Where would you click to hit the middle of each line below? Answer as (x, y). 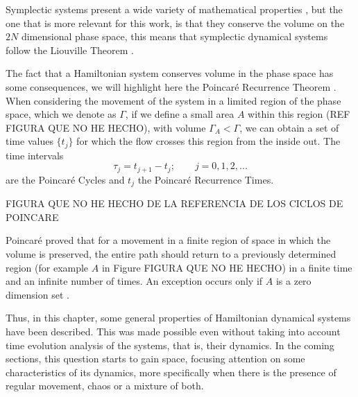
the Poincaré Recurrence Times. (206, 179)
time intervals (35, 155)
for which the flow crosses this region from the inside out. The (208, 141)
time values (29, 141)
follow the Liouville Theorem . (70, 50)
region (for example (47, 267)
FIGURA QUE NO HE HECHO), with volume (106, 127)
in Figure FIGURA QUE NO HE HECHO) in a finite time (227, 267)
